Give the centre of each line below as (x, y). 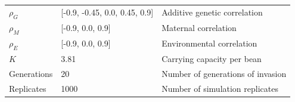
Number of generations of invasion (224, 73)
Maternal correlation (199, 28)
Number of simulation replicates (220, 88)
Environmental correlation (209, 43)
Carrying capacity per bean (212, 58)
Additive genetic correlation (212, 12)
